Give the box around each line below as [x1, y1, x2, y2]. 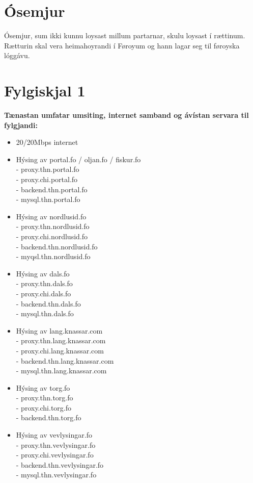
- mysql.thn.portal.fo [16, 194, 80, 205]
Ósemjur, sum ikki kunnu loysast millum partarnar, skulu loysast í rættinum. [4, 30, 245, 41]
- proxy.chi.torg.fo [16, 402, 72, 413]
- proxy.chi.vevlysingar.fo [16, 449, 94, 460]
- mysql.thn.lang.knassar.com [16, 365, 107, 376]
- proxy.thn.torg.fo [16, 392, 73, 403]
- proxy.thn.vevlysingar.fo [16, 439, 96, 450]
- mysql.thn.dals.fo [16, 308, 74, 319]
